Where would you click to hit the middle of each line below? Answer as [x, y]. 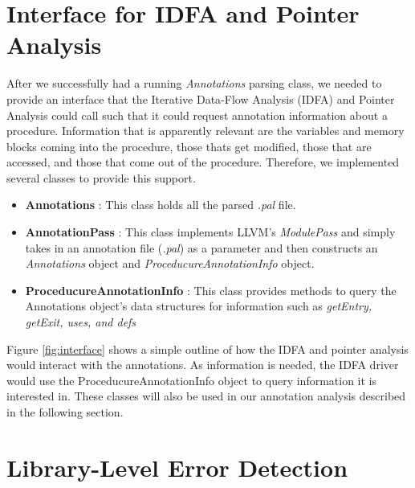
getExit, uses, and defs [81, 322]
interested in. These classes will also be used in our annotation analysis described [206, 396]
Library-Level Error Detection [177, 467]
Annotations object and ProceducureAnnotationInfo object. [170, 263]
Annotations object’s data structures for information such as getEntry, [199, 306]
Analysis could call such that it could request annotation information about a [197, 115]
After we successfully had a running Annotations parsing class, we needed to [194, 83]
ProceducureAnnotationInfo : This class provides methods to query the [211, 290]
